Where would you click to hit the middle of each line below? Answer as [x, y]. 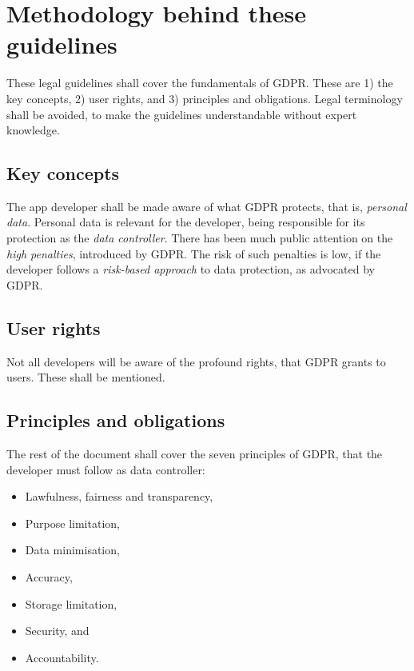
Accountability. [62, 657]
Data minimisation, [72, 550]
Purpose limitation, [72, 523]
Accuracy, [49, 577]
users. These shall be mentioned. [86, 377]
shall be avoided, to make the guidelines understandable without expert [182, 114]
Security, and [57, 631]
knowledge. [33, 130]
